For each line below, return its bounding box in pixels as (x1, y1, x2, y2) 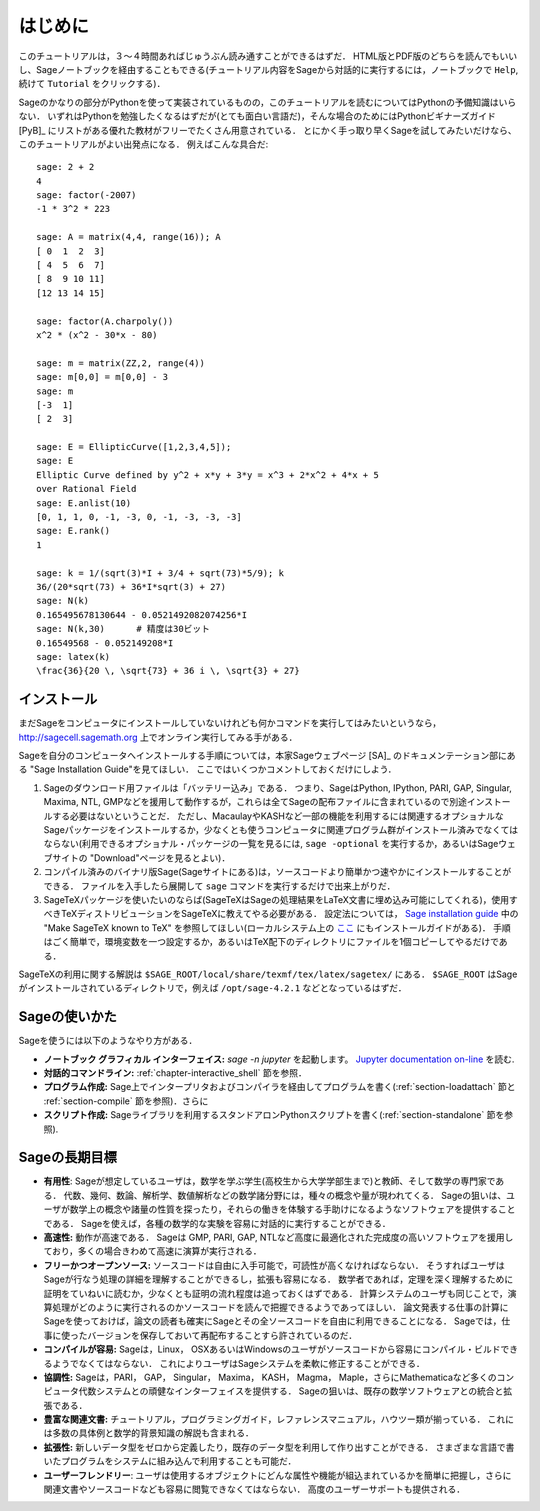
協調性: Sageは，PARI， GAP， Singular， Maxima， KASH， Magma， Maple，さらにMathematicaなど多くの (43, 1371, 497, 1383)
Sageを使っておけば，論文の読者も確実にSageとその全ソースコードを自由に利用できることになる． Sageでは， (43, 1315, 502, 1327)
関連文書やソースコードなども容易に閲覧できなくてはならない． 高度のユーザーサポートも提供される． (43, 1483, 465, 1495)
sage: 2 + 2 (36, 161, 95, 173)
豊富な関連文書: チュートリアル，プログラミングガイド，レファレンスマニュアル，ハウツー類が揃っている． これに (43, 1413, 515, 1425)
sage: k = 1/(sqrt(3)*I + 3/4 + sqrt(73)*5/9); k (36, 567, 285, 579)
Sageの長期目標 (18, 1149, 117, 1166)
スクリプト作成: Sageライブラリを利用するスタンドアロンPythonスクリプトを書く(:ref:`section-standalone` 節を (43, 1109, 505, 1121)
